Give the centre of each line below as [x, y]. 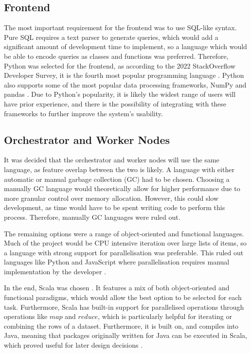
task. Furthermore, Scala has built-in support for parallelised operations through [124, 307]
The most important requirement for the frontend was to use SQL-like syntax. [120, 27]
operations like [26, 316]
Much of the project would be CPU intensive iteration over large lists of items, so [125, 243]
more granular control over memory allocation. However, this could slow [111, 198]
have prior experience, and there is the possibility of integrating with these [115, 103]
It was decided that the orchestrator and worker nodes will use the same [112, 160]
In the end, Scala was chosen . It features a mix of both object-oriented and [117, 288]
